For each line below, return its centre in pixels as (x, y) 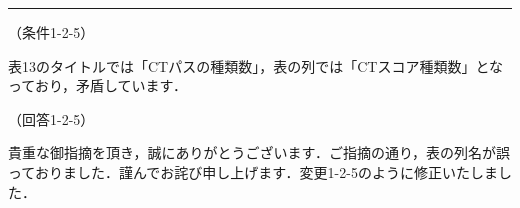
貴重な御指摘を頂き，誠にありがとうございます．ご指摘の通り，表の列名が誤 (259, 152)
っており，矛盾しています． (97, 85)
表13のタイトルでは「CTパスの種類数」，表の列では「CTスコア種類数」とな (256, 65)
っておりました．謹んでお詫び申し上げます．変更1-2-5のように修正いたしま (253, 171)
